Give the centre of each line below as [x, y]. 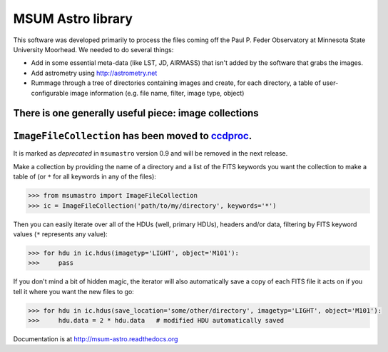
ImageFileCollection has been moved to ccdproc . [133, 136]
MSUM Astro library [73, 19]
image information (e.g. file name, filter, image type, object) [157, 93]
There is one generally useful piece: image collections [136, 113]
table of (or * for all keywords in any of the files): [85, 177]
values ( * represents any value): [61, 234]
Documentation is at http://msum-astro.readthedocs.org [96, 339]
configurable [50, 93]
